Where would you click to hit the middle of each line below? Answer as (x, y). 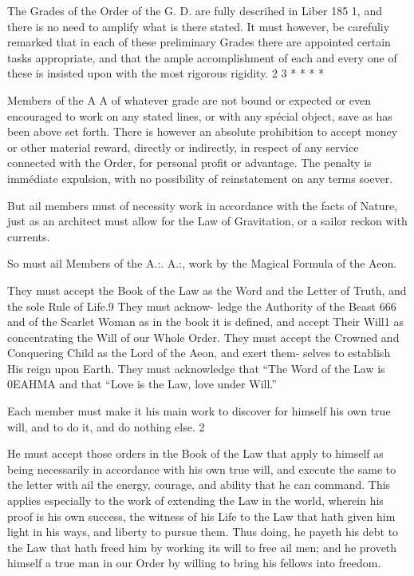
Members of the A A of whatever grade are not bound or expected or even (189, 99)
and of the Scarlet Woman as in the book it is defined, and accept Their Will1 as (205, 322)
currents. (29, 236)
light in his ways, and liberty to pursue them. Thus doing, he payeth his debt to (203, 532)
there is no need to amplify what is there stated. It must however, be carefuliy (199, 26)
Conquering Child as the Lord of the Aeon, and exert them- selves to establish (199, 353)
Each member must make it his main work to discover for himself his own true (199, 411)
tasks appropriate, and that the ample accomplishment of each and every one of (202, 57)
